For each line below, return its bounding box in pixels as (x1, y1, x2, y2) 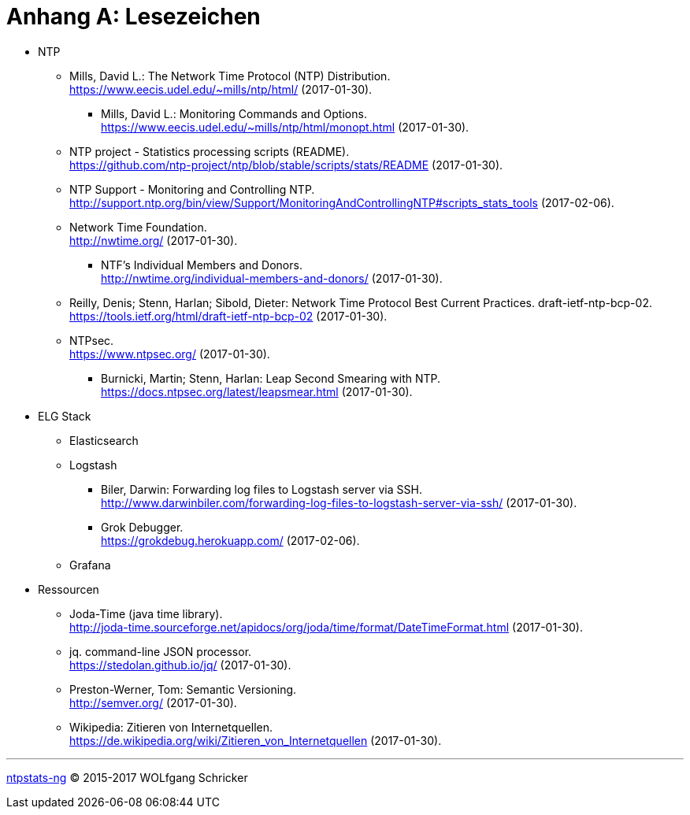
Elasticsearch (69, 433, 139, 447)
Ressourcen (38, 582, 99, 596)
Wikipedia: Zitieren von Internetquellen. (69, 720, 273, 734)
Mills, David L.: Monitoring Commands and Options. (101, 106, 367, 120)
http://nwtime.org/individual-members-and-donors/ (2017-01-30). (101, 271, 443, 285)
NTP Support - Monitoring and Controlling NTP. (69, 182, 315, 196)
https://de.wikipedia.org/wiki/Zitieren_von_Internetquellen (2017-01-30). (69, 733, 442, 747)
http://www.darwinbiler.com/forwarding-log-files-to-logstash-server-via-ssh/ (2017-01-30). (101, 495, 577, 509)
